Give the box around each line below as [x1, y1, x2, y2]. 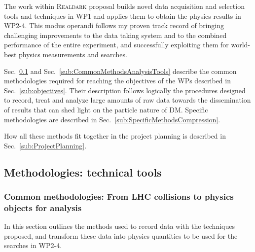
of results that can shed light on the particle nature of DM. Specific [4, 104, 208, 114]
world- [231, 39, 251, 50]
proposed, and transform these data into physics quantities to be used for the [4, 230, 238, 241]
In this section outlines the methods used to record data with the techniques [4, 221, 235, 231]
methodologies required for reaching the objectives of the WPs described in [4, 75, 231, 86]
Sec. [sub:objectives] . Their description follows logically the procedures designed [4, 85, 246, 95]
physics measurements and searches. [19, 49, 127, 59]
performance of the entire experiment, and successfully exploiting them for [4, 39, 229, 50]
